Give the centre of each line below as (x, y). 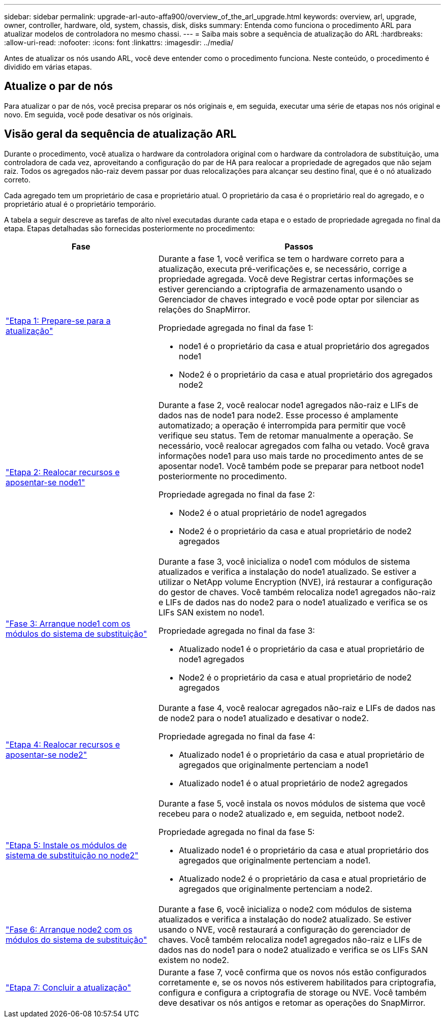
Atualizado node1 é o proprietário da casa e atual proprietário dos (304, 850)
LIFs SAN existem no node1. (211, 612)
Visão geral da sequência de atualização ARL (120, 134)
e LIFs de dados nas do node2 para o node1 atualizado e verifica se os (293, 602)
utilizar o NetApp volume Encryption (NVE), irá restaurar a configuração (295, 582)
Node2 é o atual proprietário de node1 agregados (273, 513)
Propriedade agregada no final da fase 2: (236, 494)
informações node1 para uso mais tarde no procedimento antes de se (291, 456)
